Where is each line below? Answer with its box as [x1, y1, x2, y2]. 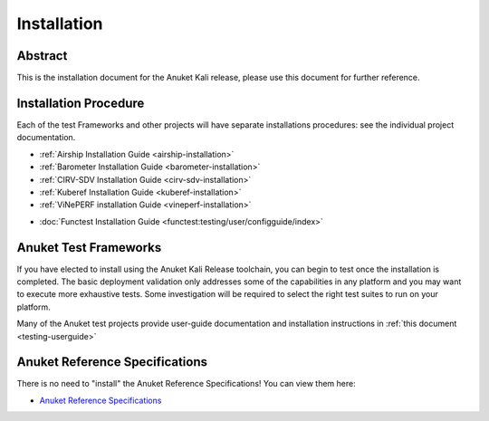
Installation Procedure [16, 95, 145, 110]
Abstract [16, 48, 68, 63]
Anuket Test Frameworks [16, 240, 162, 255]
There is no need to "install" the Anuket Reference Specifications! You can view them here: [16, 378, 357, 389]
